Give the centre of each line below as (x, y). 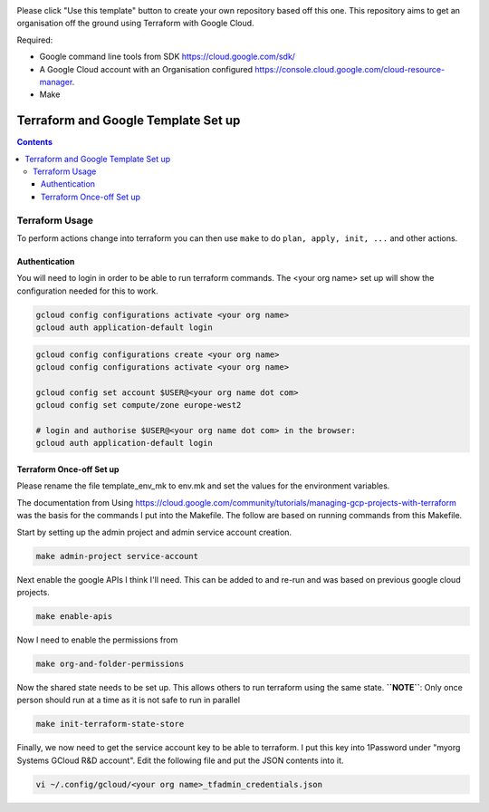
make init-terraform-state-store (110, 724)
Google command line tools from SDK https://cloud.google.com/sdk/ (168, 57)
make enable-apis (74, 616)
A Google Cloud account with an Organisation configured (146, 69)
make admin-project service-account (117, 556)
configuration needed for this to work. (87, 291)
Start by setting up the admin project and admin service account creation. (154, 532)
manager (56, 82)
